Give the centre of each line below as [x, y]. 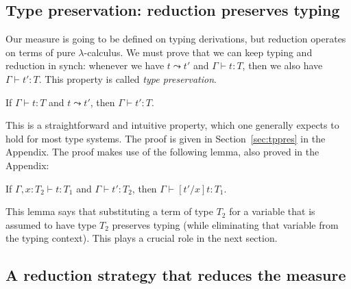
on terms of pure [40, 52]
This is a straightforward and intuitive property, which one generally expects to [172, 125]
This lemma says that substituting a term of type [109, 211]
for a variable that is [272, 211]
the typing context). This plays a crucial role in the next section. [142, 238]
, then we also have [282, 65]
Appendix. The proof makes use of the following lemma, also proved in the [162, 152]
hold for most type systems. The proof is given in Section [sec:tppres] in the [166, 138]
